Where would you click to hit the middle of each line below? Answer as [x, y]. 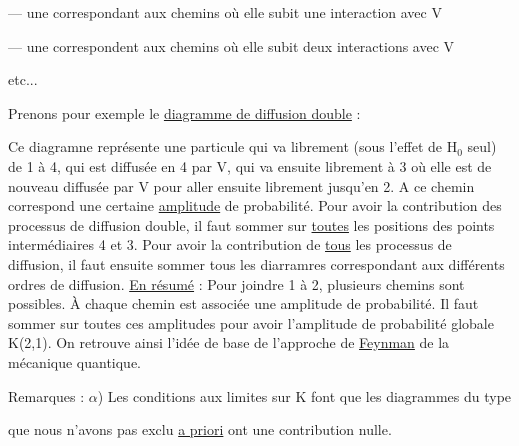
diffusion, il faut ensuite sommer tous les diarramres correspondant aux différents [256, 263]
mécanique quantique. [75, 361]
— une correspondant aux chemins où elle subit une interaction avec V [225, 12]
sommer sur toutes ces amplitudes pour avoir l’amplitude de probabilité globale [251, 322]
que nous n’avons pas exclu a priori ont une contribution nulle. [200, 429]
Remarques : [46, 395]
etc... [23, 79]
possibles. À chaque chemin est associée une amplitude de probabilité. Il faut [243, 303]
